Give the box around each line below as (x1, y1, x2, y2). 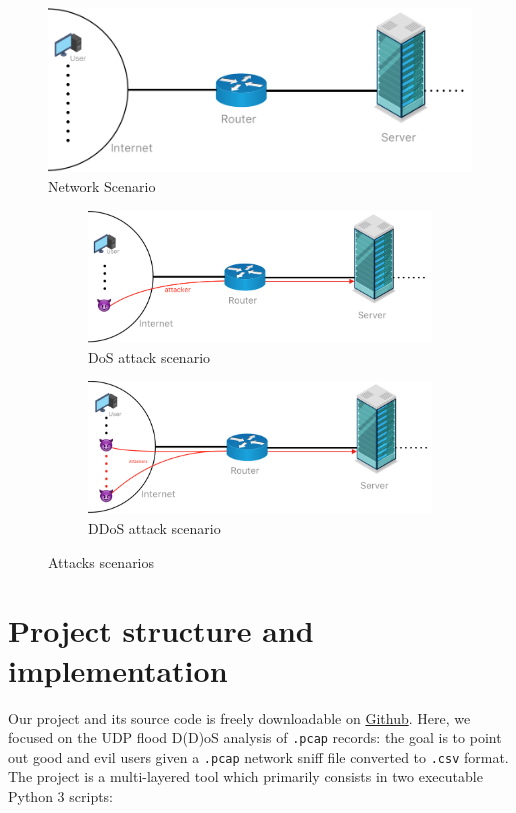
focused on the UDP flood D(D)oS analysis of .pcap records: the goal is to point (8, 727, 502, 748)
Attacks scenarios (48, 551, 155, 572)
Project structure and (8, 610, 314, 651)
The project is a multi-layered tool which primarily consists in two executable (8, 766, 483, 787)
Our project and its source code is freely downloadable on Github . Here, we (8, 707, 471, 728)
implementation (8, 649, 228, 690)
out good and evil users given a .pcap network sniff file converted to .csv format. (8, 746, 509, 767)
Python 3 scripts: (8, 786, 114, 807)
